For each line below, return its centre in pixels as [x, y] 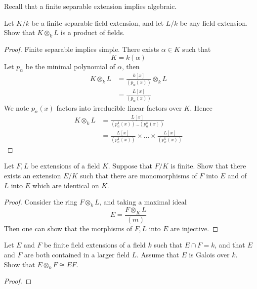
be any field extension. [214, 22]
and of [237, 175]
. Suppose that [130, 166]
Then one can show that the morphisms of [68, 228]
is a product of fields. [93, 32]
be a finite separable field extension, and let [97, 22]
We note [17, 107]
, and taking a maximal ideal [143, 202]
